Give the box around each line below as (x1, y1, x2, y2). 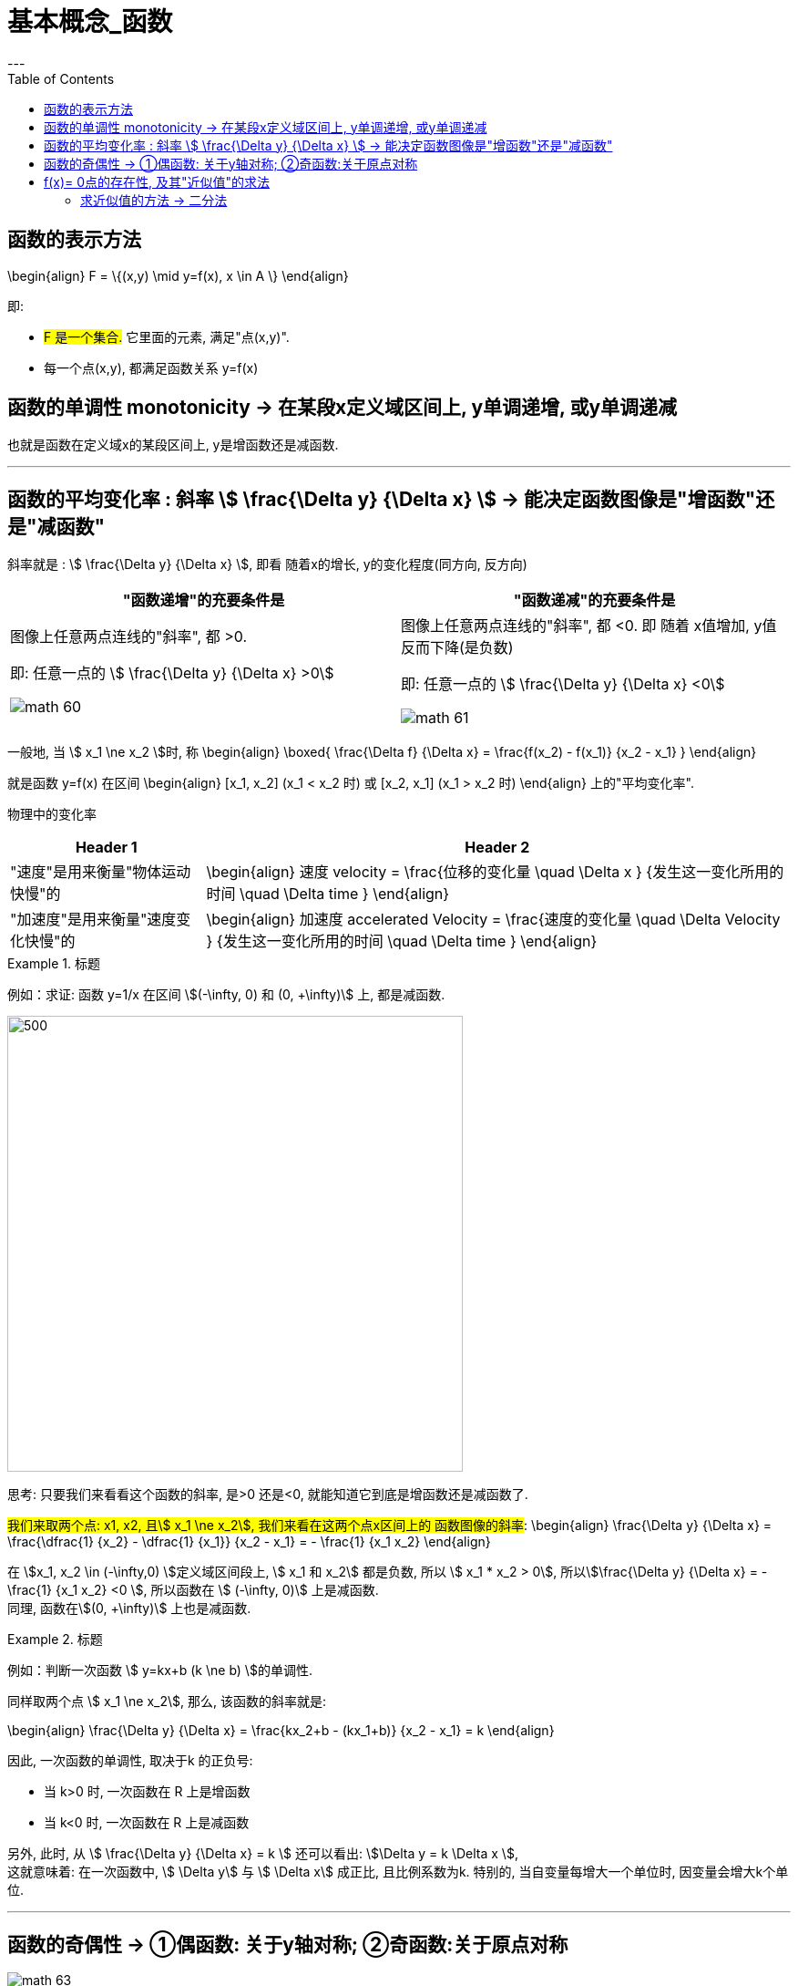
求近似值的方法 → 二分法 (80, 191, 228, 208)
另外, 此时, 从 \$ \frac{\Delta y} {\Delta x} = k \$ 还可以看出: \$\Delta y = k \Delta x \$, (7, 1846, 518, 1862)
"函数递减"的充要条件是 (513, 591, 676, 610)
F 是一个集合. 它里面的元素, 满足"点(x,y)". (44, 328, 290, 345)
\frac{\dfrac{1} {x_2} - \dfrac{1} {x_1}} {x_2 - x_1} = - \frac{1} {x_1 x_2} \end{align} (7, 1534, 491, 1550)
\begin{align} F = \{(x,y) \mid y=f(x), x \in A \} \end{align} (7, 267, 349, 284)
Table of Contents (7, 70, 115, 87)
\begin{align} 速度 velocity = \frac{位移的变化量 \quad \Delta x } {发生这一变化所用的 (206, 863, 784, 882)
